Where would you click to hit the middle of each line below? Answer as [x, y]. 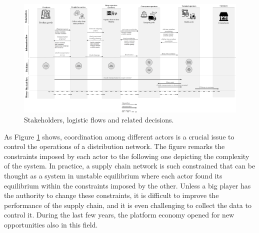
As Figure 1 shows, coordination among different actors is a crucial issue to [119, 136]
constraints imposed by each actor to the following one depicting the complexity [127, 156]
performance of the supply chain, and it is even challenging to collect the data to [128, 205]
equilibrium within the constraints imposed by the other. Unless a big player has [127, 185]
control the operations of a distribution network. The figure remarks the [114, 146]
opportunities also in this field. [51, 224]
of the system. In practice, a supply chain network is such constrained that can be [130, 166]
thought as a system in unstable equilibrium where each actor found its [113, 175]
